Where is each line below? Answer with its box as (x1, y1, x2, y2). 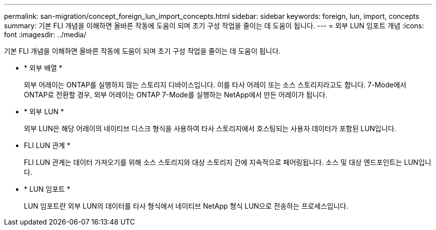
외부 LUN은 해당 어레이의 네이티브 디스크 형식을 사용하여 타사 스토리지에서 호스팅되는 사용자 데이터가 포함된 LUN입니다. (24, 124, 397, 133)
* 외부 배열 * (24, 64, 63, 72)
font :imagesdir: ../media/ (4, 30, 87, 39)
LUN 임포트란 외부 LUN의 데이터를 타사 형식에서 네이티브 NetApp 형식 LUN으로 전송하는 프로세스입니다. (24, 202, 348, 210)
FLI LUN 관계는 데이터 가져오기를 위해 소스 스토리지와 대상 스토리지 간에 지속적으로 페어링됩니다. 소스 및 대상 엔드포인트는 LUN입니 (24, 158, 432, 166)
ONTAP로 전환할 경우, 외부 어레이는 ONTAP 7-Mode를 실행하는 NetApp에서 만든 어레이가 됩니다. (24, 90, 327, 99)
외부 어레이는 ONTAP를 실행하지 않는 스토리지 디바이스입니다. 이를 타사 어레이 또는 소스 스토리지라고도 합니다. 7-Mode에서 (24, 80, 407, 89)
